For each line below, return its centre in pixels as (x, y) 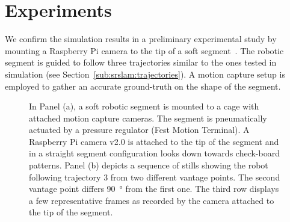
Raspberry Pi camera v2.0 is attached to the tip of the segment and (154, 141)
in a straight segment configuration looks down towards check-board (154, 153)
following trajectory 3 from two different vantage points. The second (155, 177)
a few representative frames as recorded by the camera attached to (152, 200)
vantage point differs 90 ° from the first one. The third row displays (154, 189)
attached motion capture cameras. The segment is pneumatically (148, 118)
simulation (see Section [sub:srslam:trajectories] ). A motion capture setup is (145, 74)
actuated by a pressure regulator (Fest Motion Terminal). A (139, 130)
